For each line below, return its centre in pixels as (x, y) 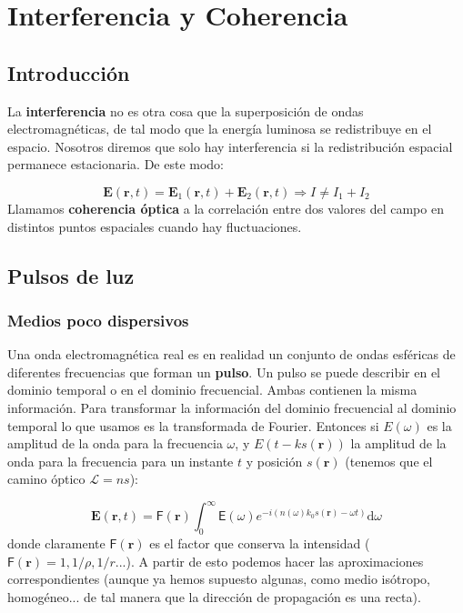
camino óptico (46, 479)
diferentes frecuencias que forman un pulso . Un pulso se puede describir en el (224, 372)
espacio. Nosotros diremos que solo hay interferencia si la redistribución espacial (230, 146)
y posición (274, 461)
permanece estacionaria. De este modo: (116, 164)
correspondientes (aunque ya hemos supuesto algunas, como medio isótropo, (219, 579)
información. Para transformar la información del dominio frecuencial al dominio (232, 407)
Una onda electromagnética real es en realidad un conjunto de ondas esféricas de (231, 354)
